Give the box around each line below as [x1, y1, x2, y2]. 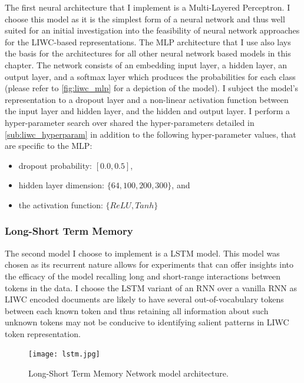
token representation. [5, 327, 81, 339]
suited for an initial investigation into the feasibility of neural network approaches [5, 24, 300, 36]
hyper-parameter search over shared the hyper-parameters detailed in [5, 116, 255, 128]
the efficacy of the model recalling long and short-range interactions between [5, 269, 281, 282]
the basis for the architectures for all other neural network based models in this [5, 47, 291, 59]
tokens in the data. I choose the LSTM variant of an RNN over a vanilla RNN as [5, 281, 297, 294]
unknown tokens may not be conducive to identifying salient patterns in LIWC [5, 316, 289, 328]
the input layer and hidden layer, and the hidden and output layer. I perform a [5, 105, 290, 117]
